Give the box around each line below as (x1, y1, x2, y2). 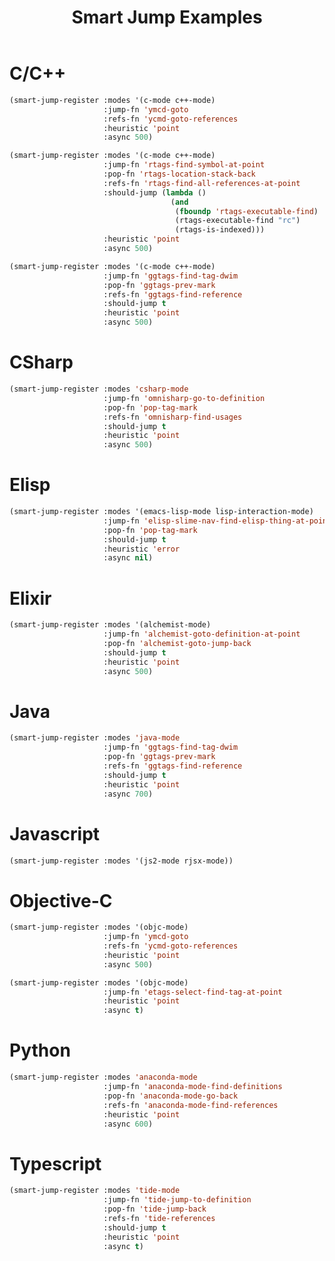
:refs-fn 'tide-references (103, 1213, 216, 1223)
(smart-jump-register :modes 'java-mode (9, 733, 181, 743)
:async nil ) (103, 553, 154, 563)
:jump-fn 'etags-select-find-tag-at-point (103, 987, 283, 997)
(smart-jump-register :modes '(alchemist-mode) (9, 620, 212, 630)
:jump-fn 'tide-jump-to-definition (103, 1195, 252, 1205)
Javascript (9, 822, 101, 845)
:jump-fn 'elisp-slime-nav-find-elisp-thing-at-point (103, 516, 332, 526)
